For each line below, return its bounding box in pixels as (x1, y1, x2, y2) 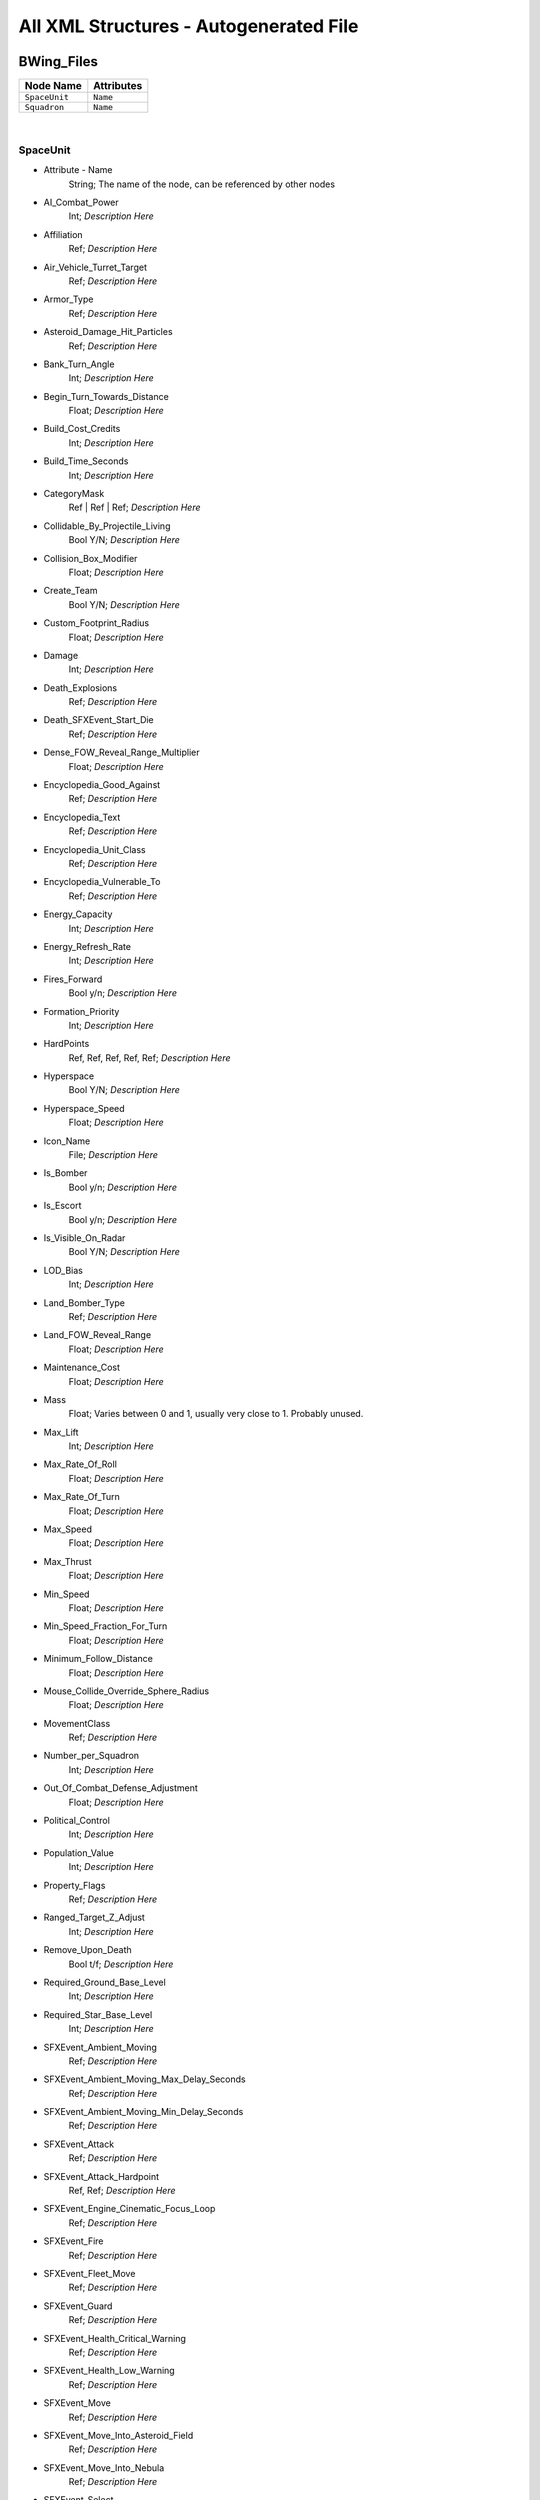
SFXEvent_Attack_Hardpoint (43, 2170, 160, 2182)
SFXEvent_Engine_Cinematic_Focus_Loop (43, 2203, 216, 2215)
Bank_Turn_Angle (43, 358, 115, 370)
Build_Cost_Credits (43, 423, 121, 435)
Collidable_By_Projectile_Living (43, 520, 171, 532)
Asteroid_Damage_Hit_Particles (43, 326, 174, 338)
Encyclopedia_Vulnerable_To (43, 876, 161, 888)
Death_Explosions (43, 681, 118, 694)
